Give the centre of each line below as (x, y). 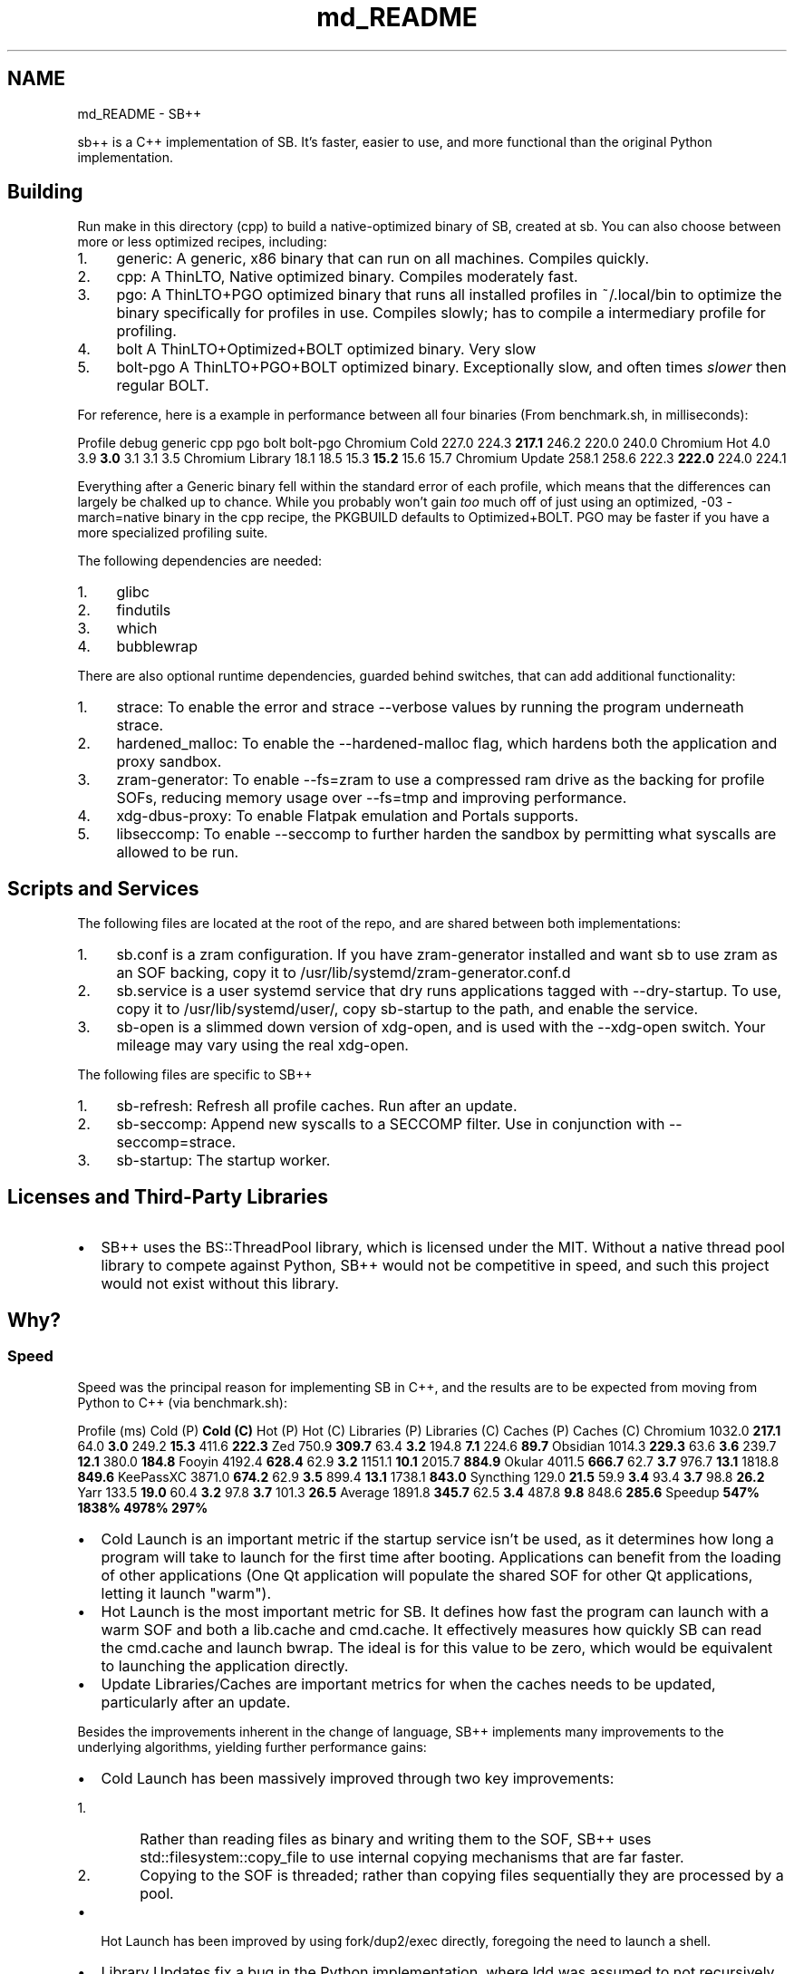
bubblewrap (157, 647)
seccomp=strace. (176, 1142)
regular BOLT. (163, 386)
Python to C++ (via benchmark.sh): (182, 1403)
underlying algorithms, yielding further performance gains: (252, 1747)
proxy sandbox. (169, 762)
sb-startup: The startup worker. (223, 1161)
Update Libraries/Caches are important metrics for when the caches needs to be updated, (408, 1684)
